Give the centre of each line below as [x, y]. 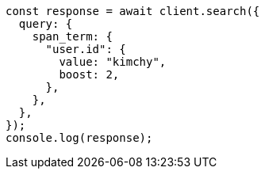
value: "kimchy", [113, 62]
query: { [46, 24]
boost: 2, [89, 74]
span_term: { [72, 36]
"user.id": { [86, 49]
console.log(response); [79, 138]
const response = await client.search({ [133, 11]
